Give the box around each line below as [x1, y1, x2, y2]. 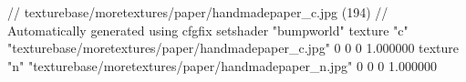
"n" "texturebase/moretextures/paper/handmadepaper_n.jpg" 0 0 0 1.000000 [7, 56, 437, 75]
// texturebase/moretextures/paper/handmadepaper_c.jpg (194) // [7, 3, 388, 21]
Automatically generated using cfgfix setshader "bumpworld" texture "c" [7, 20, 409, 39]
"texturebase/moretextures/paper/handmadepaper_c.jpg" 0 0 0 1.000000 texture [7, 38, 460, 57]
